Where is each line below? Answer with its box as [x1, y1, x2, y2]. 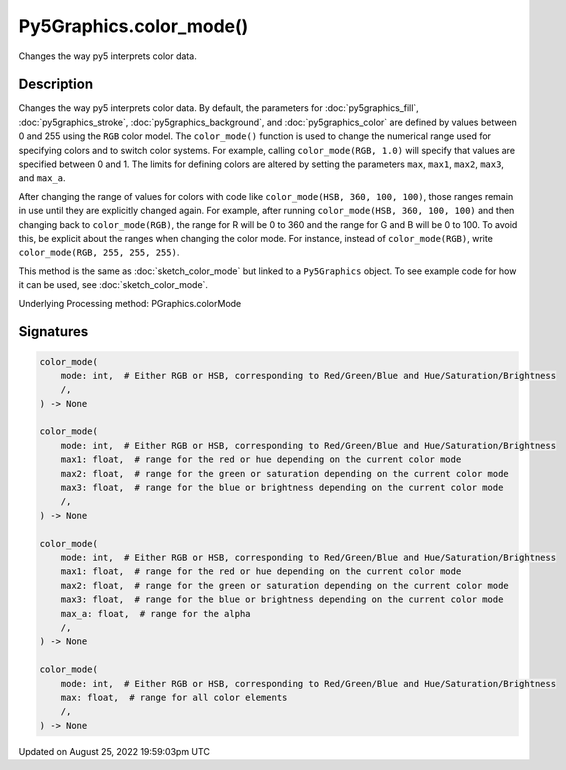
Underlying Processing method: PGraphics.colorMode [18, 297, 242, 309]
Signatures [18, 323, 89, 340]
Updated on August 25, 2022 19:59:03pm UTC [18, 745, 210, 757]
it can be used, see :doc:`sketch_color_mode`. [18, 279, 209, 291]
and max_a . [18, 172, 66, 184]
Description [18, 76, 94, 93]
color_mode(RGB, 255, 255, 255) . [18, 246, 180, 259]
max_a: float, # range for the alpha [60, 608, 251, 619]
